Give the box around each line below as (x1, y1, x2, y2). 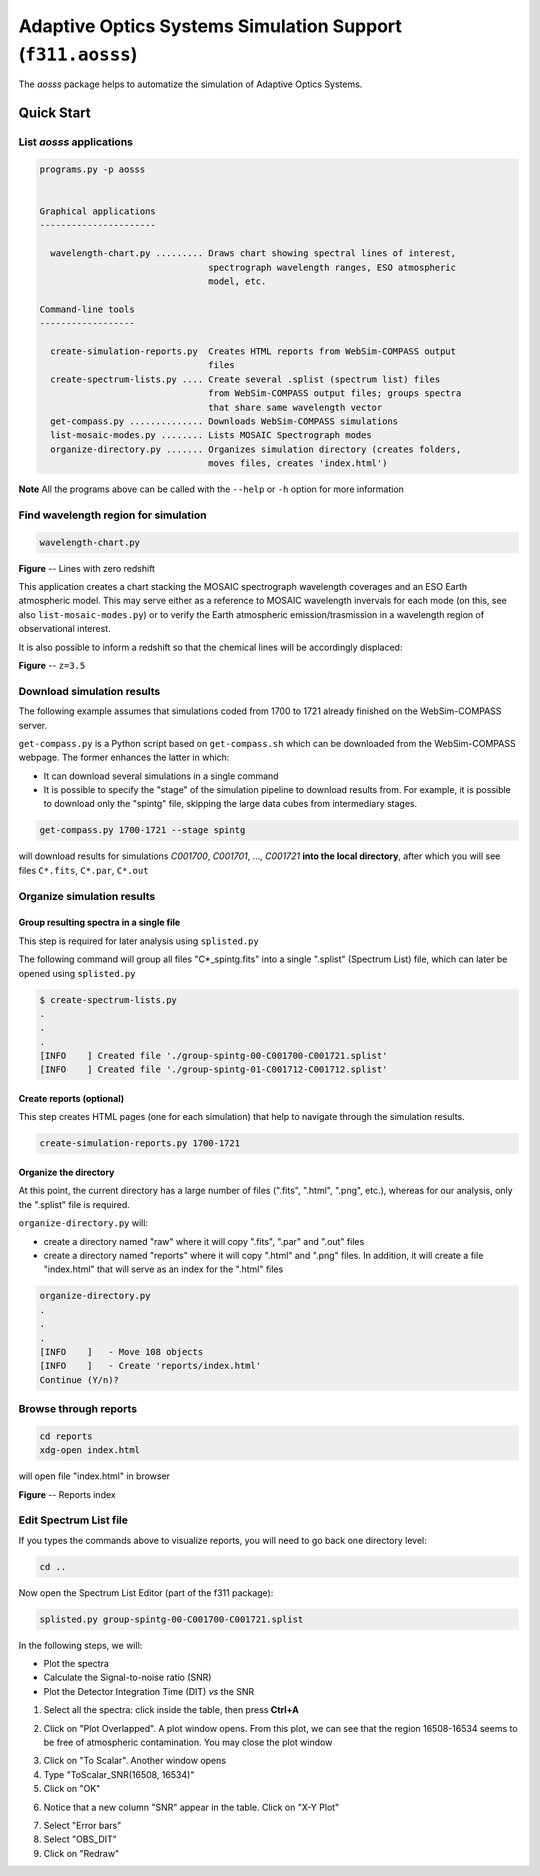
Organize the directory (18, 1166, 115, 1179)
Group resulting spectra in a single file (18, 916, 181, 929)
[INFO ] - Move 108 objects (39, 1346, 204, 1357)
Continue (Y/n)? (39, 1374, 120, 1385)
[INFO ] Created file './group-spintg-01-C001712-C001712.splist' (39, 1064, 388, 1075)
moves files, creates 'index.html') (208, 458, 388, 469)
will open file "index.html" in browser (18, 1470, 170, 1482)
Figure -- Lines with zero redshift (18, 562, 155, 574)
